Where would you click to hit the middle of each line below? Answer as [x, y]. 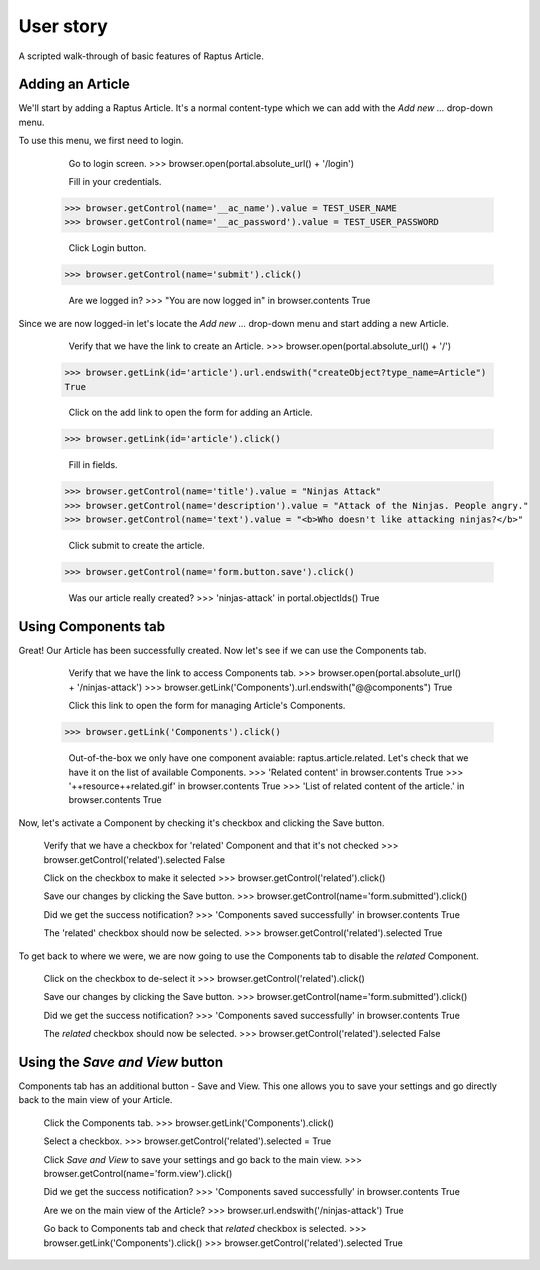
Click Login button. [107, 248]
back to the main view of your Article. [95, 1100]
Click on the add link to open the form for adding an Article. [191, 412]
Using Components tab [91, 626]
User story [63, 26]
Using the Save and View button [121, 1061]
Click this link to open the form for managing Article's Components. [207, 706]
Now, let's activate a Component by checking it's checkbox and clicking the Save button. [201, 822]
